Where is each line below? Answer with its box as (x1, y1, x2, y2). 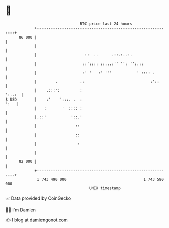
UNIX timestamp (89, 185, 121, 191)
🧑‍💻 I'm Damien (5, 207, 36, 213)
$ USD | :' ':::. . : (5, 96, 82, 102)
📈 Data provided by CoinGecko (5, 195, 71, 201)
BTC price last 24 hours (80, 21, 133, 26)
